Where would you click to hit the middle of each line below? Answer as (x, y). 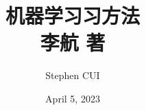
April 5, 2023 (73, 98)
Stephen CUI (73, 75)
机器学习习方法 (72, 15)
